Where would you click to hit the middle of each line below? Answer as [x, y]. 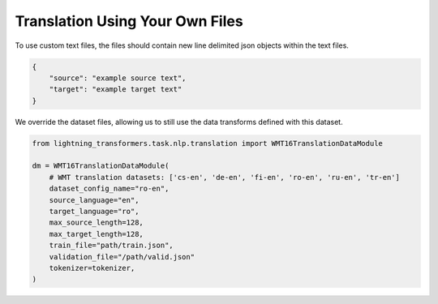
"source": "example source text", [118, 78]
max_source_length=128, [96, 223]
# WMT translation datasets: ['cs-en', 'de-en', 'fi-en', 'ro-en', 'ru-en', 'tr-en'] [225, 177]
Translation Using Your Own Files [129, 21]
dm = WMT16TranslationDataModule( [101, 166]
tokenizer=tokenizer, [92, 268]
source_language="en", [94, 200]
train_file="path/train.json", [111, 246]
